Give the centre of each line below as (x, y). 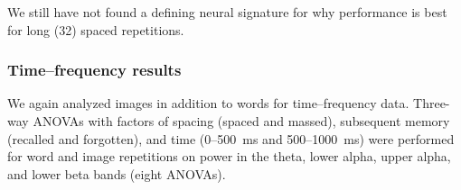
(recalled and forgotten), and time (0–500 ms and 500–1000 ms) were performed (231, 138)
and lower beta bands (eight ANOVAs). (117, 173)
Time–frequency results (94, 70)
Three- (432, 103)
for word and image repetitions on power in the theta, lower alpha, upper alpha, (229, 156)
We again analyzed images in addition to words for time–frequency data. (208, 103)
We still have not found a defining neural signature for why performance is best (227, 12)
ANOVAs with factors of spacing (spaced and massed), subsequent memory (241, 121)
